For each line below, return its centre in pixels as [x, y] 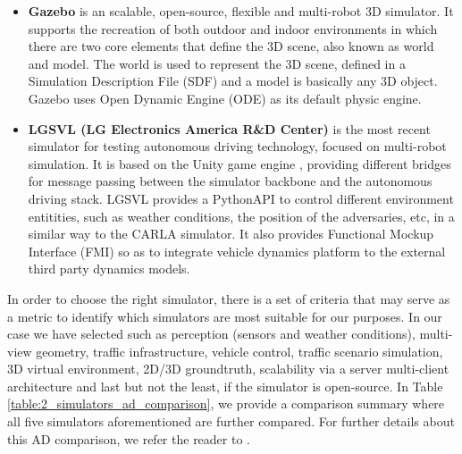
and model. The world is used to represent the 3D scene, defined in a [217, 63]
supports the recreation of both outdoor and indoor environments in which [233, 28]
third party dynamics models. [109, 269]
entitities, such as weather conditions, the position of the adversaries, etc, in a [241, 216]
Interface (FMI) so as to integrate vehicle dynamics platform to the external [237, 251]
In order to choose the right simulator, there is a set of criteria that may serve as [229, 298]
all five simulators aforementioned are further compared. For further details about [231, 421]
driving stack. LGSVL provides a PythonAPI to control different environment [241, 198]
